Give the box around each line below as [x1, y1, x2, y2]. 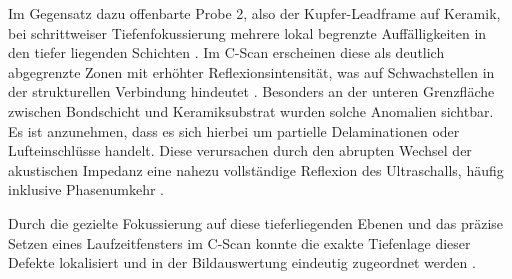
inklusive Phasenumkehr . [8, 179, 164, 200]
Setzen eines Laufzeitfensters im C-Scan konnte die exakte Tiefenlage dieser [8, 232, 471, 253]
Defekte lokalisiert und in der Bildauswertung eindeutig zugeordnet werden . [8, 252, 476, 273]
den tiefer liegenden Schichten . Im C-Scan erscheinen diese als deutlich [8, 42, 445, 63]
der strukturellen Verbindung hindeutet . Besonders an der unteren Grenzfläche [8, 81, 495, 102]
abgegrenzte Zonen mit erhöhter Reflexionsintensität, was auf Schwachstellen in [8, 61, 495, 82]
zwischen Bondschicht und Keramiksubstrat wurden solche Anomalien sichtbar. [8, 100, 494, 121]
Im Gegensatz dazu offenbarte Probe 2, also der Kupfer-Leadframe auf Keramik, [8, 3, 501, 23]
